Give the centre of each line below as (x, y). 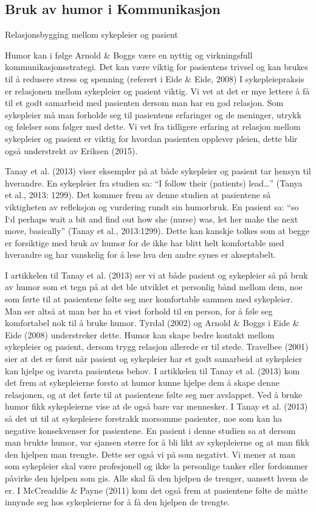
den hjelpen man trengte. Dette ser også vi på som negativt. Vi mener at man (150, 454)
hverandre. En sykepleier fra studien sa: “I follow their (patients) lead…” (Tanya (154, 183)
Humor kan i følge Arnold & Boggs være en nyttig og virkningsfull (129, 55)
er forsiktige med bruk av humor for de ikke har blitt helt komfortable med (145, 242)
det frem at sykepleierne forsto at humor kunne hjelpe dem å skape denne (142, 382)
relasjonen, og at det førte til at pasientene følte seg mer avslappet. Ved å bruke (154, 394)
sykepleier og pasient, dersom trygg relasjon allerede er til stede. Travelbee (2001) (157, 347)
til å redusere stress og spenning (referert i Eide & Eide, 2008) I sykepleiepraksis (155, 78)
